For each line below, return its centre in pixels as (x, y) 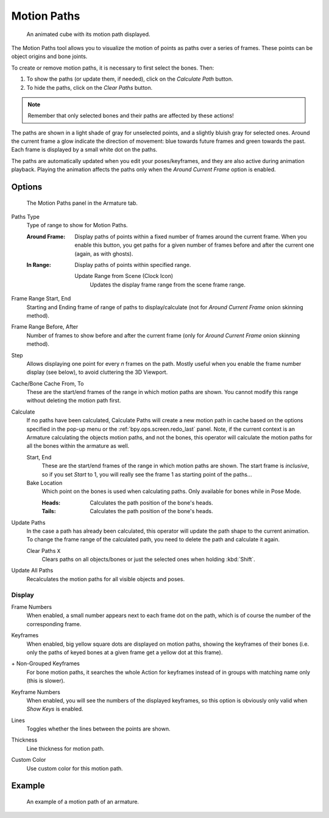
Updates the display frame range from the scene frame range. (168, 285)
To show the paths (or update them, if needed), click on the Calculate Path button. (130, 79)
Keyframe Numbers (36, 692)
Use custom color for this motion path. (75, 768)
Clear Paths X (44, 550)
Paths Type (25, 217)
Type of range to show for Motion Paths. (77, 225)
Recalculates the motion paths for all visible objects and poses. (106, 579)
